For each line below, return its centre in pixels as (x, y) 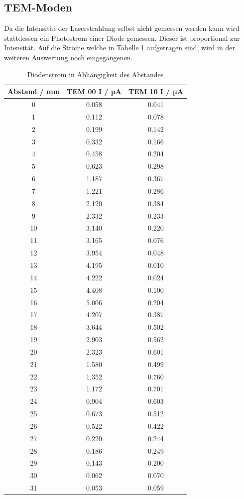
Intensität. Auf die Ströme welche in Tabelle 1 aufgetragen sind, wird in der (120, 48)
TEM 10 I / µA (156, 91)
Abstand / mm (34, 91)
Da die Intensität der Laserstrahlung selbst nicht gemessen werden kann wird (122, 28)
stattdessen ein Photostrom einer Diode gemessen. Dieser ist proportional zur (122, 38)
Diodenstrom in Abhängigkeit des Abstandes (95, 74)
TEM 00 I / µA (94, 91)
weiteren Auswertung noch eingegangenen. (68, 57)
